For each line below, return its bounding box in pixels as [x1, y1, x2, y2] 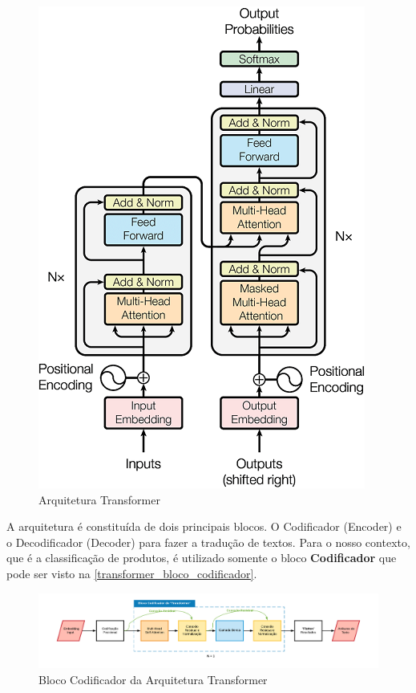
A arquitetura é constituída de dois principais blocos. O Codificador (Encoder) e [6, 518, 402, 535]
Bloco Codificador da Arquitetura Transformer [38, 671, 268, 687]
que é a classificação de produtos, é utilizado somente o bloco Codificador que [6, 549, 397, 566]
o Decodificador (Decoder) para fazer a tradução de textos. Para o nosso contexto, [6, 533, 410, 550]
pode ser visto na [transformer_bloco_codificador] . [6, 565, 257, 581]
